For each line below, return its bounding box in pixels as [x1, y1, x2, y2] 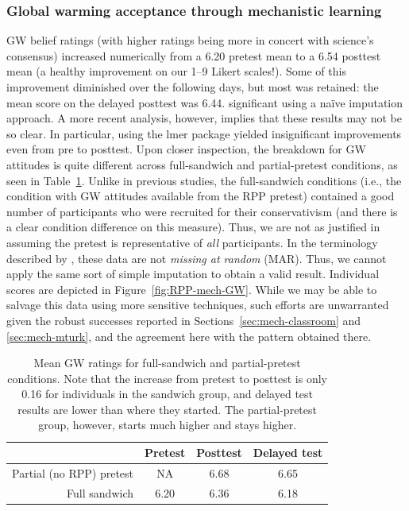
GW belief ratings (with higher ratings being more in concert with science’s [6, 32, 374, 48]
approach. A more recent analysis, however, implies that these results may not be [6, 110, 402, 126]
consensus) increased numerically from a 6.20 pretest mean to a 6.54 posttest [6, 47, 381, 64]
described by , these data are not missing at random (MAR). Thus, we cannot [6, 250, 387, 266]
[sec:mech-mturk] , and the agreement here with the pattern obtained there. [6, 327, 372, 344]
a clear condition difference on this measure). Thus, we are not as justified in [6, 219, 380, 235]
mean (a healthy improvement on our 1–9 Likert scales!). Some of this [6, 63, 346, 79]
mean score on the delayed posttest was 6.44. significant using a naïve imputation [6, 94, 403, 110]
